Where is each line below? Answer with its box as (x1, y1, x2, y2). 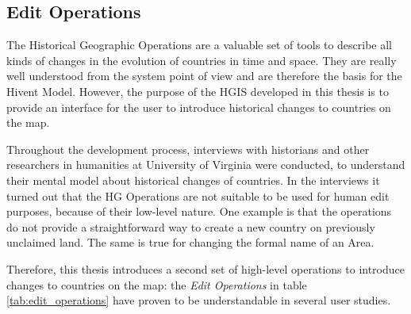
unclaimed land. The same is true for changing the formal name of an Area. (6, 234, 375, 251)
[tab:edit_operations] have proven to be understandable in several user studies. (6, 292, 391, 308)
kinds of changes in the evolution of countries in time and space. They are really (6, 52, 397, 68)
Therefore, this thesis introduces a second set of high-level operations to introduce (6, 260, 405, 277)
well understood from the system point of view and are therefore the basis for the (6, 67, 402, 84)
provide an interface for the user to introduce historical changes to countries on (6, 98, 391, 115)
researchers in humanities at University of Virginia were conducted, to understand (6, 156, 405, 173)
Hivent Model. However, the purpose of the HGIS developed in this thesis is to (6, 82, 389, 99)
